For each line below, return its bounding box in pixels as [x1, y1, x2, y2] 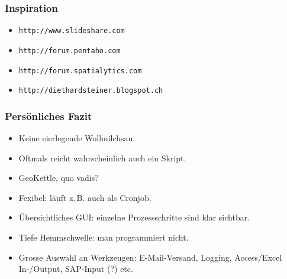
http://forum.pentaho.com [18, 46, 121, 55]
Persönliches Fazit [5, 108, 92, 123]
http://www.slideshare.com [18, 27, 125, 35]
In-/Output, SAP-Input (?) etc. [18, 262, 133, 275]
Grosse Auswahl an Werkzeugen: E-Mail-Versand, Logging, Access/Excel [18, 251, 282, 263]
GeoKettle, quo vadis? [18, 171, 99, 184]
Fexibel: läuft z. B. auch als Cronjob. [18, 191, 151, 203]
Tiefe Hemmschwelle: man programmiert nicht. [18, 231, 189, 244]
